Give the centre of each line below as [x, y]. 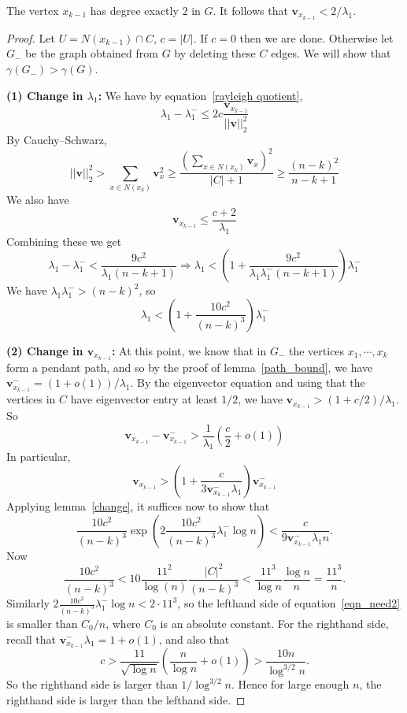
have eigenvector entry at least [144, 399]
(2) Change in [45, 350]
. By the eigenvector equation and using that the [248, 382]
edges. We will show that [331, 53]
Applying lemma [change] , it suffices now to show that [138, 505]
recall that [31, 639]
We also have [38, 200]
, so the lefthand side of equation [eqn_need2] [289, 603]
